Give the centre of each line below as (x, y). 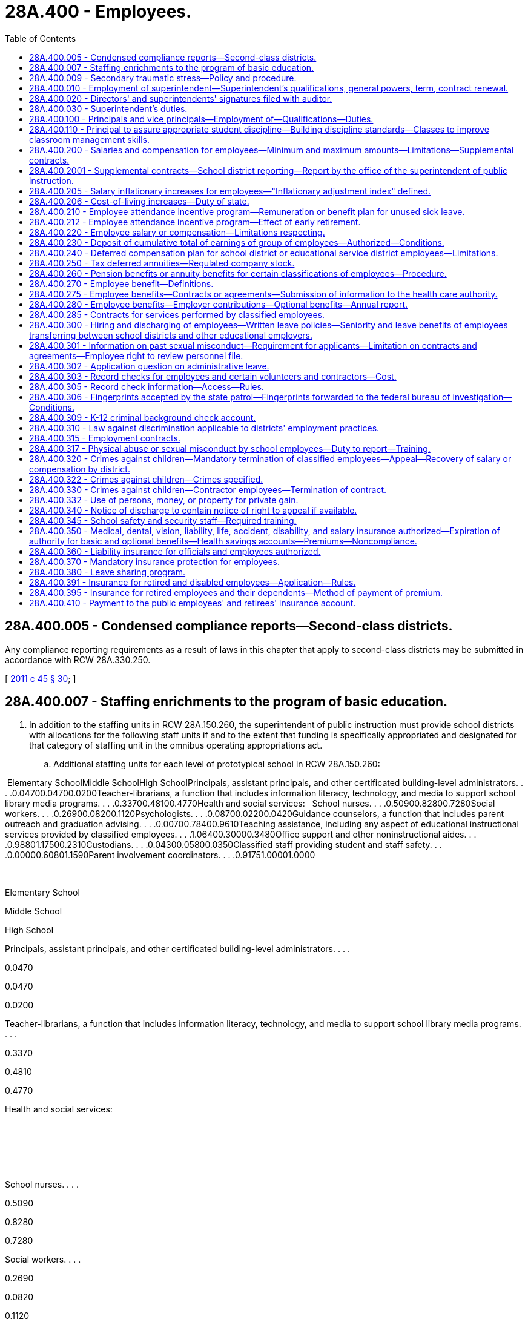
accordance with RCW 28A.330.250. (78, 659)
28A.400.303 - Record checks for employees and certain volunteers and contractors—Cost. (213, 376)
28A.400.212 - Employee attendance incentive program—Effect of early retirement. (195, 222)
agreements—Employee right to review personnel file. (136, 355)
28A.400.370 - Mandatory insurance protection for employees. (154, 561)
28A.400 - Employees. (98, 12)
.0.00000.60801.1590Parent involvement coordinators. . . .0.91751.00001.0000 (160, 855)
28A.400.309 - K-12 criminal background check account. (143, 417)
